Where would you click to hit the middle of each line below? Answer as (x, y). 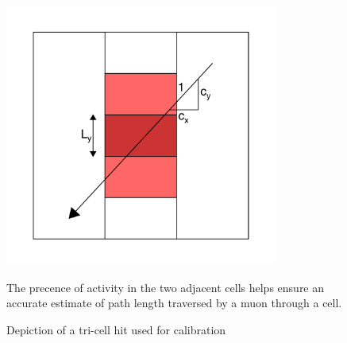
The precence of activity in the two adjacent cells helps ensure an (166, 287)
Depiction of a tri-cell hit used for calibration (116, 330)
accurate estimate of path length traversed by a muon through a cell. (174, 303)
